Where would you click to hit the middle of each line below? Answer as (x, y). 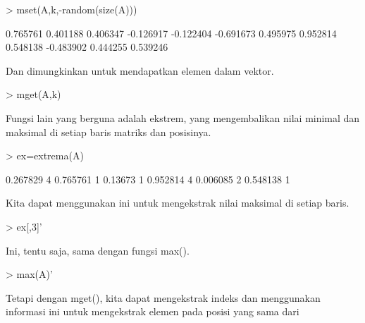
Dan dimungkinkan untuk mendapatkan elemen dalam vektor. (140, 70)
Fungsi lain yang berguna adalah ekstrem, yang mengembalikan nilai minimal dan (183, 117)
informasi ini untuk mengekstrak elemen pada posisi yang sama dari (153, 311)
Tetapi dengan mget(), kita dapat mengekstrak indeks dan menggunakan (163, 297)
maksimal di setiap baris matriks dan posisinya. (109, 132)
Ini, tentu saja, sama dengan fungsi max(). (98, 250)
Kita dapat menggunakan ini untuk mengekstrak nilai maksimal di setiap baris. (178, 203)
